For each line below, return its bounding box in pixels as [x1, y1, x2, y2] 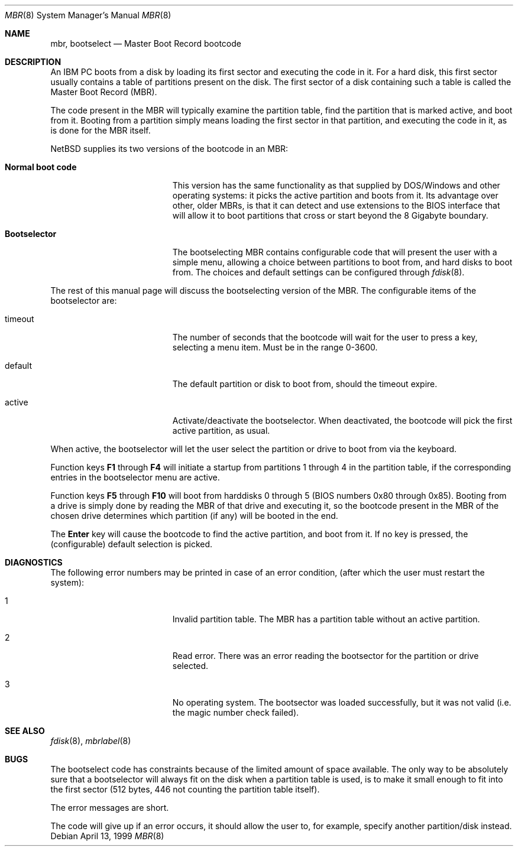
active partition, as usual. [172, 425, 270, 436]
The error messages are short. [50, 803, 169, 813]
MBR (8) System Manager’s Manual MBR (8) [5, 10, 171, 20]
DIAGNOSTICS [5, 557, 63, 567]
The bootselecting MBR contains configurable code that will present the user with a [172, 247, 497, 257]
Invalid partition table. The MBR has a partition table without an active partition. [172, 614, 480, 624]
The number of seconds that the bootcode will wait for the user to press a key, [172, 332, 478, 342]
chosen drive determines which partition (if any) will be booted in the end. [50, 511, 338, 521]
